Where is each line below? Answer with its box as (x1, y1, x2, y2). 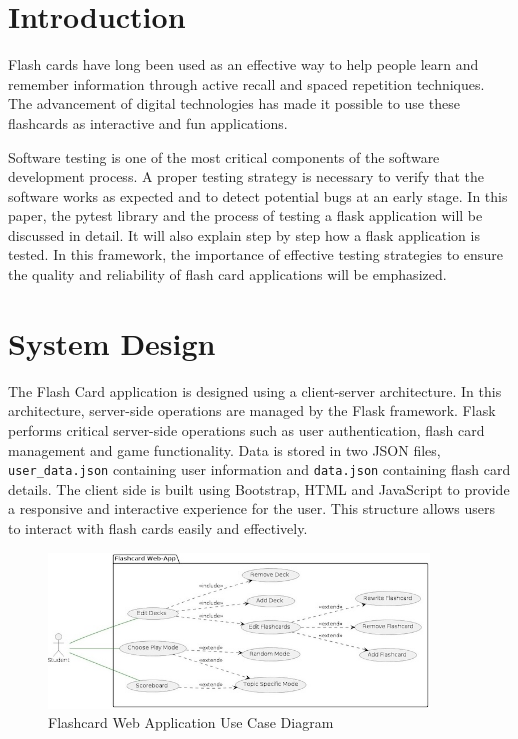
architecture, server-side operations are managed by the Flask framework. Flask (8, 400, 496, 421)
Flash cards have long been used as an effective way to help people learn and (8, 54, 479, 75)
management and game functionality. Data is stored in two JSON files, (8, 439, 441, 460)
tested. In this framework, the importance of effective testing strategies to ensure (8, 244, 503, 265)
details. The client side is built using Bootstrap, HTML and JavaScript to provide (8, 478, 510, 499)
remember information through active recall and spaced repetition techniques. (8, 73, 485, 94)
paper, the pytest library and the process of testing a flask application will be (8, 205, 483, 226)
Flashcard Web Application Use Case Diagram (48, 712, 334, 733)
